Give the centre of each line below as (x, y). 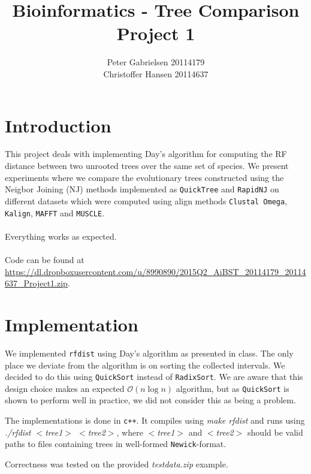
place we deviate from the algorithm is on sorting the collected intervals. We (145, 365)
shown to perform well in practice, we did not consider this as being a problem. (150, 400)
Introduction (58, 125)
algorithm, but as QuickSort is (233, 388)
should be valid (275, 432)
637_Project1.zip (36, 283)
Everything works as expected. (61, 236)
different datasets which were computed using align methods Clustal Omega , (146, 200)
